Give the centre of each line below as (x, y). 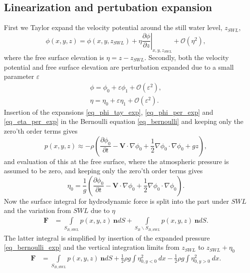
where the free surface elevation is (54, 57)
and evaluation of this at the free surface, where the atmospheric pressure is (117, 161)
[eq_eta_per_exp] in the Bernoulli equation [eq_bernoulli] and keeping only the (124, 121)
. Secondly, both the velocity (187, 57)
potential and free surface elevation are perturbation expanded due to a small (119, 67)
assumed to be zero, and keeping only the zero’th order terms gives (103, 171)
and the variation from (38, 210)
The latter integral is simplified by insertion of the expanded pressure (107, 237)
